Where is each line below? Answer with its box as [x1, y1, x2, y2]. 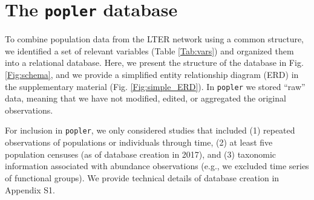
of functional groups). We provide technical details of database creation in [5, 171, 280, 184]
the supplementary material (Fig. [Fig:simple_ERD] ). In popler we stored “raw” [5, 80, 306, 92]
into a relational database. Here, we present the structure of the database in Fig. [5, 56, 304, 69]
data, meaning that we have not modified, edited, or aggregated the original [5, 92, 286, 105]
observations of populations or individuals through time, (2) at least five [5, 136, 273, 149]
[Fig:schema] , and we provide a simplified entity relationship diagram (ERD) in [5, 68, 299, 81]
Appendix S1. [5, 183, 55, 196]
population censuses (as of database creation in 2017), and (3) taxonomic [5, 147, 276, 160]
